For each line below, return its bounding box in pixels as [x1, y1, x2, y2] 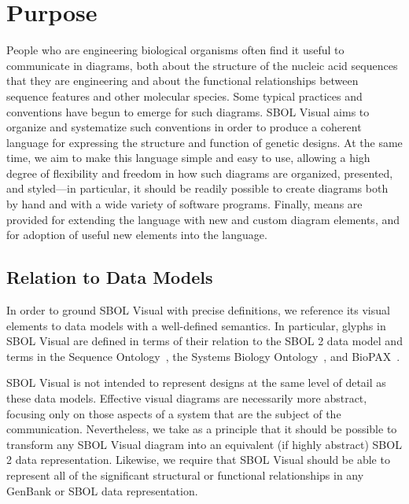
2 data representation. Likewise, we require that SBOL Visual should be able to [6, 451, 390, 468]
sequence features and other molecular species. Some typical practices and [6, 87, 363, 104]
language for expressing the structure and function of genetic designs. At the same [6, 134, 403, 150]
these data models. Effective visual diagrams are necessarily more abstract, [6, 390, 367, 407]
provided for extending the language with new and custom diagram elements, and [6, 211, 400, 227]
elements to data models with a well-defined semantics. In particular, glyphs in [6, 317, 386, 333]
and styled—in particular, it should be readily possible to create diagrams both [6, 180, 389, 197]
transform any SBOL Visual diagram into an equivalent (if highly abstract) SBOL [6, 436, 402, 452]
